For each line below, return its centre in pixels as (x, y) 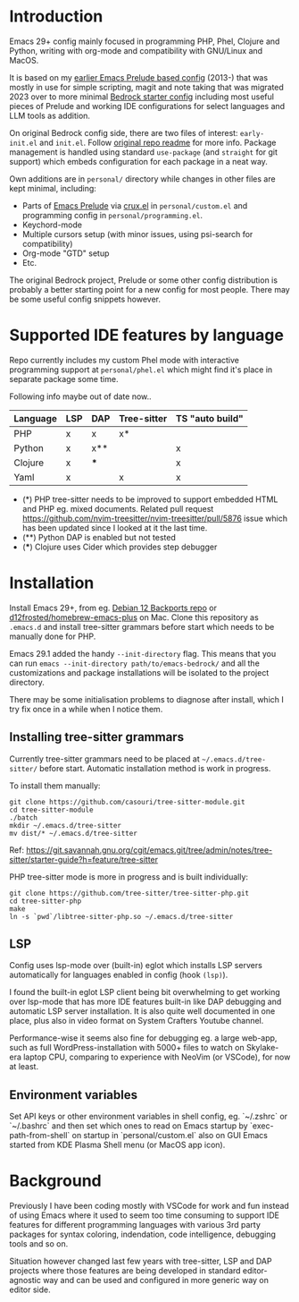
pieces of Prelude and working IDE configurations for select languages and (147, 106)
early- (252, 133)
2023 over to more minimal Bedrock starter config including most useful (142, 97)
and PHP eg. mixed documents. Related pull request (118, 508)
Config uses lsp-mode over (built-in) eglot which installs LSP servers (136, 966)
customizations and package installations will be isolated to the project (139, 672)
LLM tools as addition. (50, 115)
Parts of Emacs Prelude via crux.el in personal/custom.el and (135, 205)
